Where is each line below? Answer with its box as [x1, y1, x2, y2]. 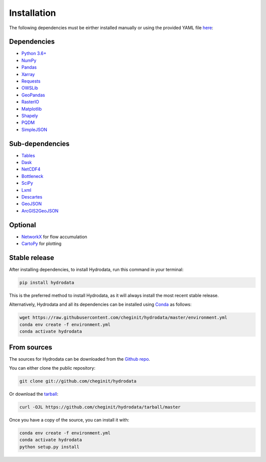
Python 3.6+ [21, 50, 47, 56]
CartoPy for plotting [21, 241, 62, 247]
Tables [21, 152, 35, 158]
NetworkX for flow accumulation [21, 234, 87, 240]
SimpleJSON [21, 126, 47, 132]
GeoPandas [21, 92, 45, 98]
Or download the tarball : [9, 391, 59, 397]
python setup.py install [19, 444, 80, 450]
